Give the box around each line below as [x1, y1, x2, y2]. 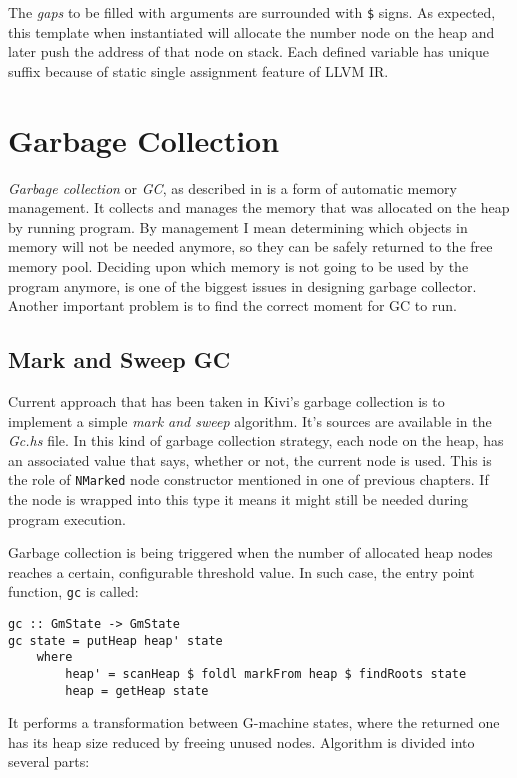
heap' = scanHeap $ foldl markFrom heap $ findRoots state [65, 666, 467, 681]
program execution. [8, 508, 126, 529]
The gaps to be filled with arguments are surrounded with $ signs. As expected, [8, 2, 496, 22]
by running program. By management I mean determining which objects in [8, 216, 468, 237]
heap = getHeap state [65, 683, 209, 698]
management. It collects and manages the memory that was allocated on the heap [8, 197, 510, 218]
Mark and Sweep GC [8, 344, 231, 375]
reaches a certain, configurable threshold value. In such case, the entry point [8, 561, 475, 582]
